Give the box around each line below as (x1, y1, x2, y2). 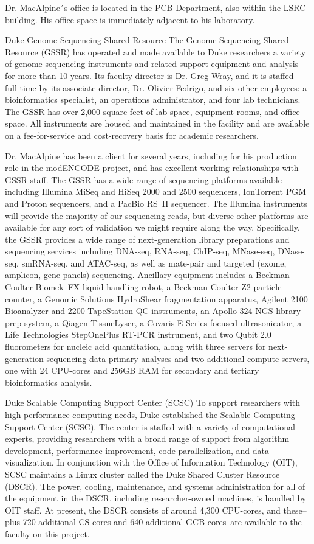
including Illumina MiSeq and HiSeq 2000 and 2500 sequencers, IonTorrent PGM (5, 185, 307, 198)
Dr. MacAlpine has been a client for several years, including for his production (5, 149, 297, 162)
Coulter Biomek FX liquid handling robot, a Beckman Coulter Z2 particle (5, 281, 282, 293)
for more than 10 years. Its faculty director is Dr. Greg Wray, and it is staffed (5, 69, 294, 82)
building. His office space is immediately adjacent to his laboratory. (5, 13, 255, 26)
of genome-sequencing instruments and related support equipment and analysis (5, 57, 299, 70)
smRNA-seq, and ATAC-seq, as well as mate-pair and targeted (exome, (21, 256, 287, 269)
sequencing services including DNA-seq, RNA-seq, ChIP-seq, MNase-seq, (5, 245, 275, 257)
